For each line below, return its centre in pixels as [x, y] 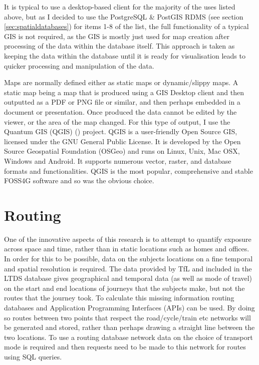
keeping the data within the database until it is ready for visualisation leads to [125, 55]
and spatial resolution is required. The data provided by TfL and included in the [128, 268]
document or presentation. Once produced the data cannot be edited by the [120, 111]
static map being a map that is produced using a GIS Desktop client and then [124, 92]
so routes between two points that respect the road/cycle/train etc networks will [127, 317]
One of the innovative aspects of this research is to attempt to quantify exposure [128, 239]
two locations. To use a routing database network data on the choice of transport [128, 337]
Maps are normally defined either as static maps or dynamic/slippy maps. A [121, 82]
